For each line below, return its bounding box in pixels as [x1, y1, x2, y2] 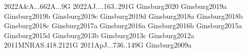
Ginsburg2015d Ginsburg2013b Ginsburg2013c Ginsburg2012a [4, 30, 194, 40]
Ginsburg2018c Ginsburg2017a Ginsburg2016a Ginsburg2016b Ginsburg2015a [4, 20, 242, 31]
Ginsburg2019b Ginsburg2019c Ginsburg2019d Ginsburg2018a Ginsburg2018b [4, 10, 243, 21]
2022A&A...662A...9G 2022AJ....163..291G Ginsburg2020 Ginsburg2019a [4, 1, 227, 11]
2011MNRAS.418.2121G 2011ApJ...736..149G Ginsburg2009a [4, 40, 192, 50]
